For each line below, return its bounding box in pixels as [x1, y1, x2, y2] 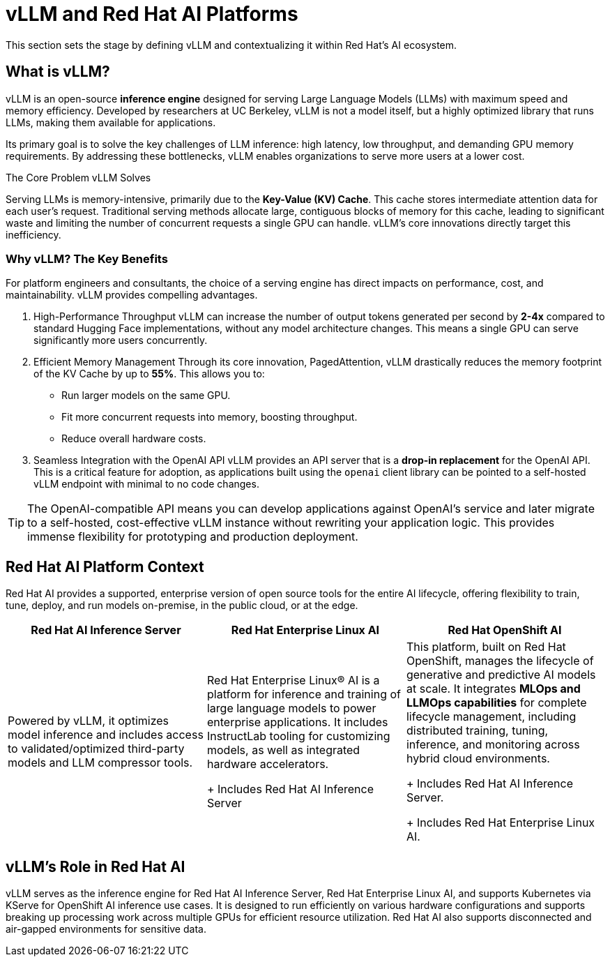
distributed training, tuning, [406, 723, 549, 738]
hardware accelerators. [206, 757, 329, 772]
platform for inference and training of [206, 687, 401, 702]
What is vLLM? [6, 63, 110, 81]
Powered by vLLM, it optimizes [8, 714, 169, 728]
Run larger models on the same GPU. [61, 389, 231, 402]
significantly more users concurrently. [33, 334, 208, 347]
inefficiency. [6, 228, 61, 241]
